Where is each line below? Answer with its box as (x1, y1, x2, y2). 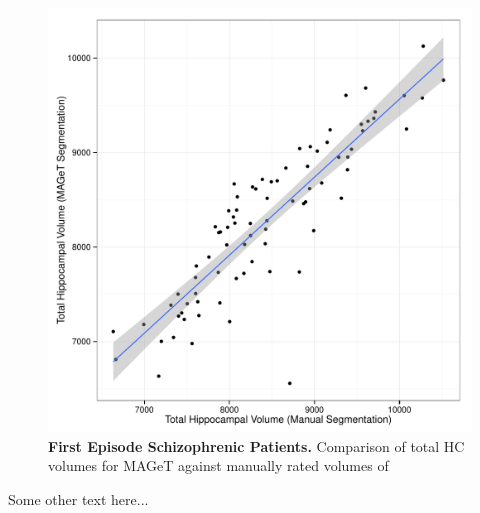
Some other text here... (8, 488, 149, 509)
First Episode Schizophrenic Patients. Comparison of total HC (48, 435, 465, 456)
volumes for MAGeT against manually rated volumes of (48, 455, 389, 476)
